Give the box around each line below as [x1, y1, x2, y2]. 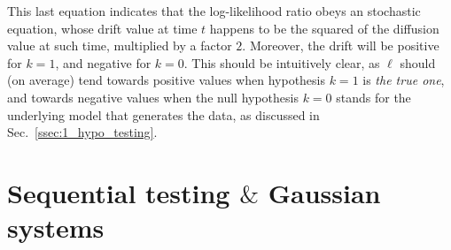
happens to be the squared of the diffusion [209, 19, 439, 37]
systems [7, 209, 105, 246]
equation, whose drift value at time [7, 19, 198, 37]
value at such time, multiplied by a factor [7, 36, 232, 55]
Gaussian [268, 174, 381, 210]
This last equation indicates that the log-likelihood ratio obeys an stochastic [7, 2, 421, 19]
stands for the [336, 87, 411, 106]
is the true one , [362, 71, 445, 89]
